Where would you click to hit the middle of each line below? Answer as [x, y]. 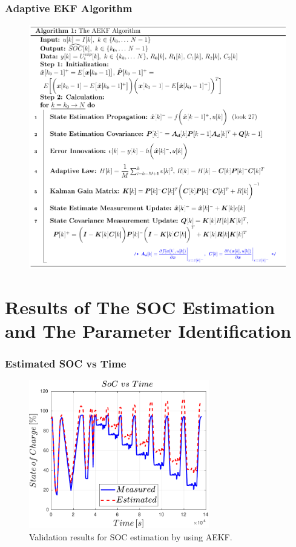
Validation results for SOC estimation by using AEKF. [131, 536]
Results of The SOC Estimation [140, 307]
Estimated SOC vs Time [66, 363]
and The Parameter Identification [148, 330]
